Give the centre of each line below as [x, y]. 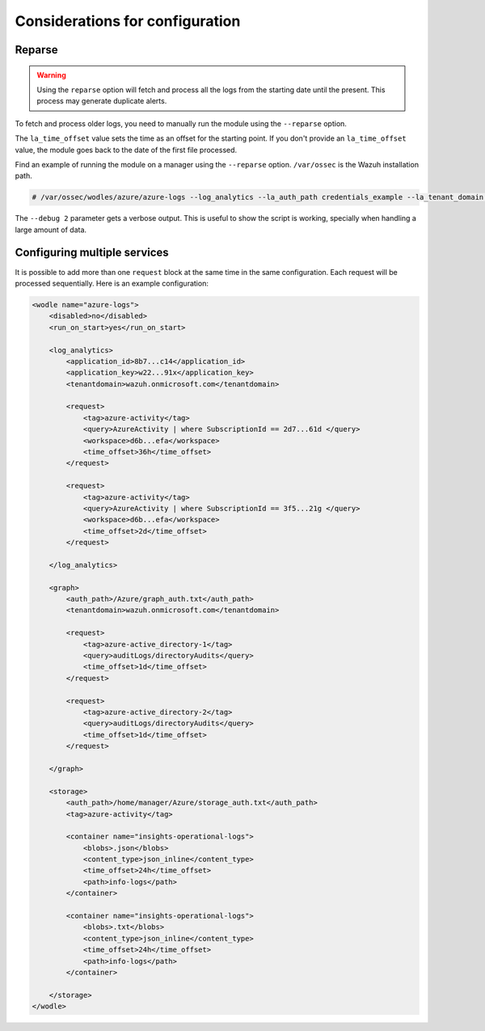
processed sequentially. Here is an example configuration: [112, 283]
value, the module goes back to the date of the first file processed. [126, 150]
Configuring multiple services [92, 253]
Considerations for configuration [128, 21]
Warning [51, 75]
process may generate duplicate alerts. [102, 101]
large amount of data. [51, 230]
